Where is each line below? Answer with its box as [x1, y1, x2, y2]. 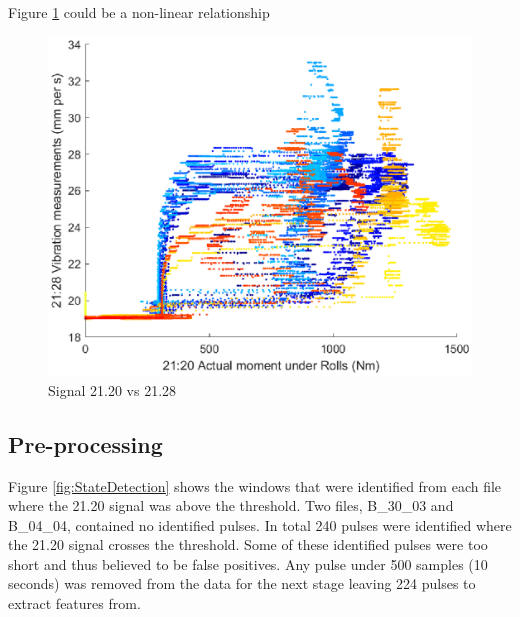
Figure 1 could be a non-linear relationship [8, 2, 270, 22]
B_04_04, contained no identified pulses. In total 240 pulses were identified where [8, 514, 512, 535]
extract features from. [8, 593, 141, 614]
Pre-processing [8, 428, 163, 459]
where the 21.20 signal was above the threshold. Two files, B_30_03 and [8, 495, 454, 516]
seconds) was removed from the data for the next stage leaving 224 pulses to [8, 573, 476, 594]
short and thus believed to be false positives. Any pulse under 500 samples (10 [8, 553, 488, 574]
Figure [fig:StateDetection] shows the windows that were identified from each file [8, 475, 502, 496]
